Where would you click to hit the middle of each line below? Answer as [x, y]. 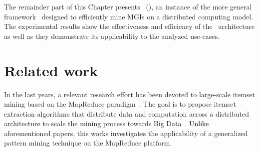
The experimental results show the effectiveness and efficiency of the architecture [129, 26]
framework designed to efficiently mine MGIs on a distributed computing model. [129, 16]
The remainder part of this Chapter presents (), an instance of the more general [128, 6]
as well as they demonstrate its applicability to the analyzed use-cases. [112, 36]
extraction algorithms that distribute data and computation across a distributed [127, 113]
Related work [51, 70]
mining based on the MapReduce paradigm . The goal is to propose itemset [120, 104]
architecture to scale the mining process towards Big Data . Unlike [107, 123]
